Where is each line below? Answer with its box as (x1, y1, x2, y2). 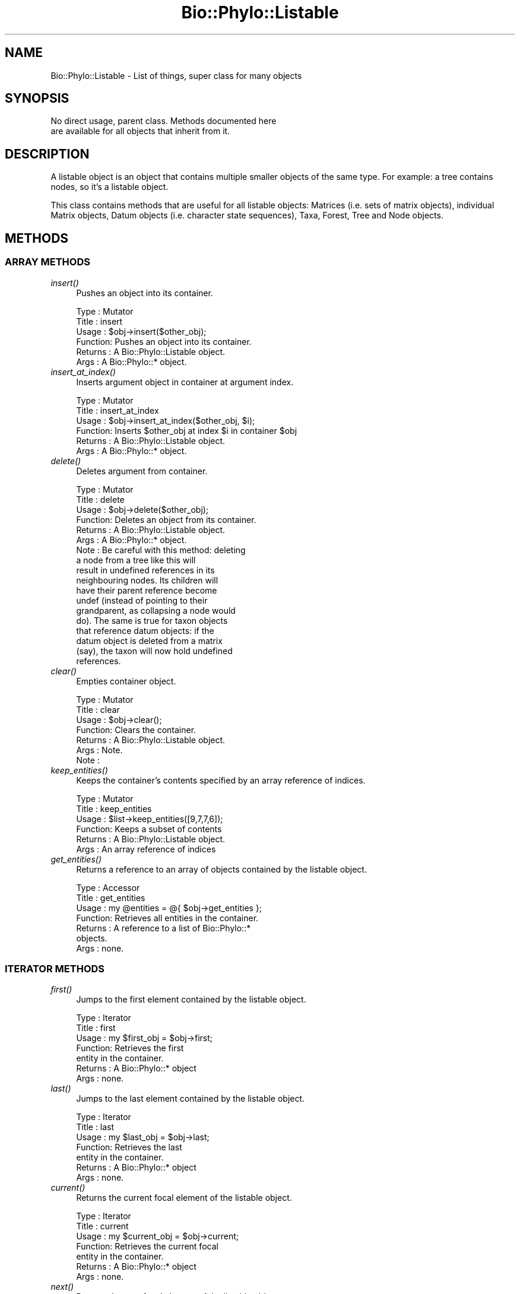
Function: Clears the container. (76, 724, 196, 735)
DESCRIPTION (5, 146, 90, 161)
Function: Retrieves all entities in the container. (76, 912, 259, 923)
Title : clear (76, 704, 120, 715)
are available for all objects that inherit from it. (50, 126, 230, 137)
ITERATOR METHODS (5, 962, 105, 975)
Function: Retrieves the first (76, 1043, 184, 1054)
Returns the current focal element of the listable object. (76, 1192, 292, 1203)
